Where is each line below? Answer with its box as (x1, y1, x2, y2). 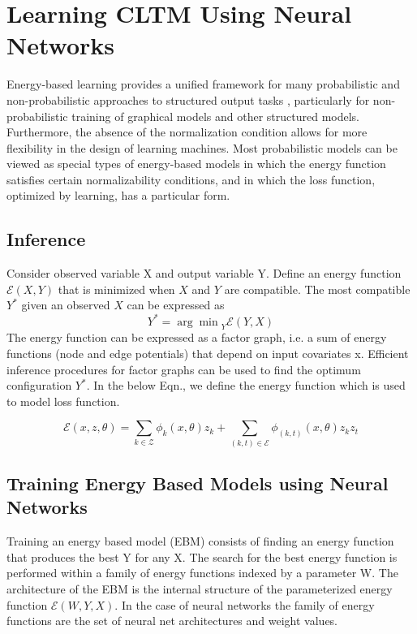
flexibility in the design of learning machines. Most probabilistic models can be (6, 139, 398, 156)
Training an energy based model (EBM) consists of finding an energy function (6, 533, 394, 550)
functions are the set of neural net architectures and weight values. (6, 612, 338, 629)
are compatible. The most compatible (224, 280, 411, 297)
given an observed (21, 296, 110, 313)
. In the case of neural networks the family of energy (114, 596, 375, 613)
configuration (6, 377, 72, 394)
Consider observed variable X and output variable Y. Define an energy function (6, 265, 402, 282)
